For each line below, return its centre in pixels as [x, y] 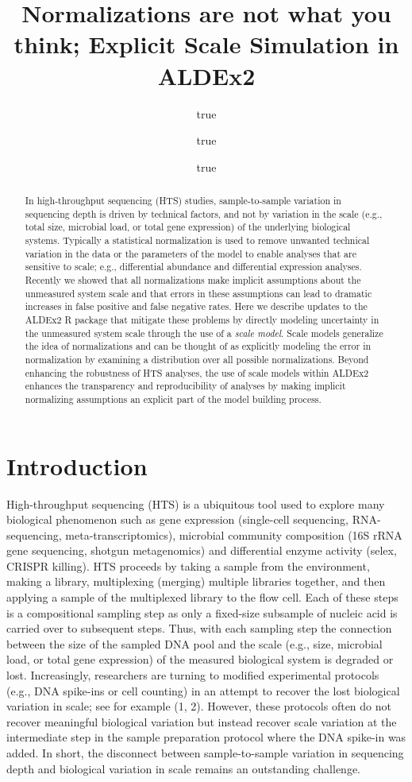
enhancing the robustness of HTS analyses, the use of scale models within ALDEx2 [197, 372]
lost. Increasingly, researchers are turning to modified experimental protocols [193, 675]
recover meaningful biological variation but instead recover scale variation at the [202, 721]
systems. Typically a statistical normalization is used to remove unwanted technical [197, 240]
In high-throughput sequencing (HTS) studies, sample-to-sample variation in [183, 201]
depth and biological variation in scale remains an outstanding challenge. [184, 768]
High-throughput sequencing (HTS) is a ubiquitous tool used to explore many [196, 503]
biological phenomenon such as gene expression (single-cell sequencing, [177, 519]
